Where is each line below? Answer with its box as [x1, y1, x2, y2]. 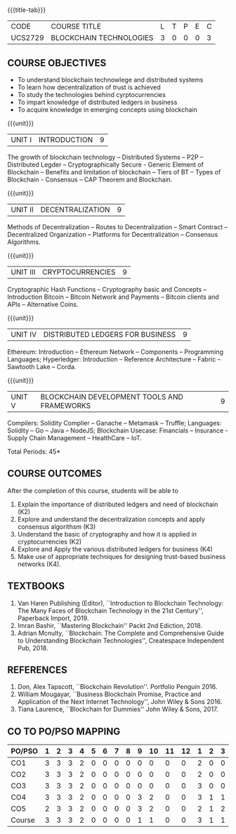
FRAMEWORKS [40, 401, 91, 410]
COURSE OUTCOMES [7, 468, 103, 480]
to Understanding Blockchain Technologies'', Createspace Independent [17, 636, 225, 645]
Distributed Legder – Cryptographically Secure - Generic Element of [7, 160, 204, 169]
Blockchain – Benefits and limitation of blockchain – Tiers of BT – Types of [7, 168, 221, 176]
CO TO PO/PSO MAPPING [7, 725, 121, 737]
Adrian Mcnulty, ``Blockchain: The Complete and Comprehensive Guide [17, 629, 225, 637]
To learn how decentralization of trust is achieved [17, 83, 161, 91]
